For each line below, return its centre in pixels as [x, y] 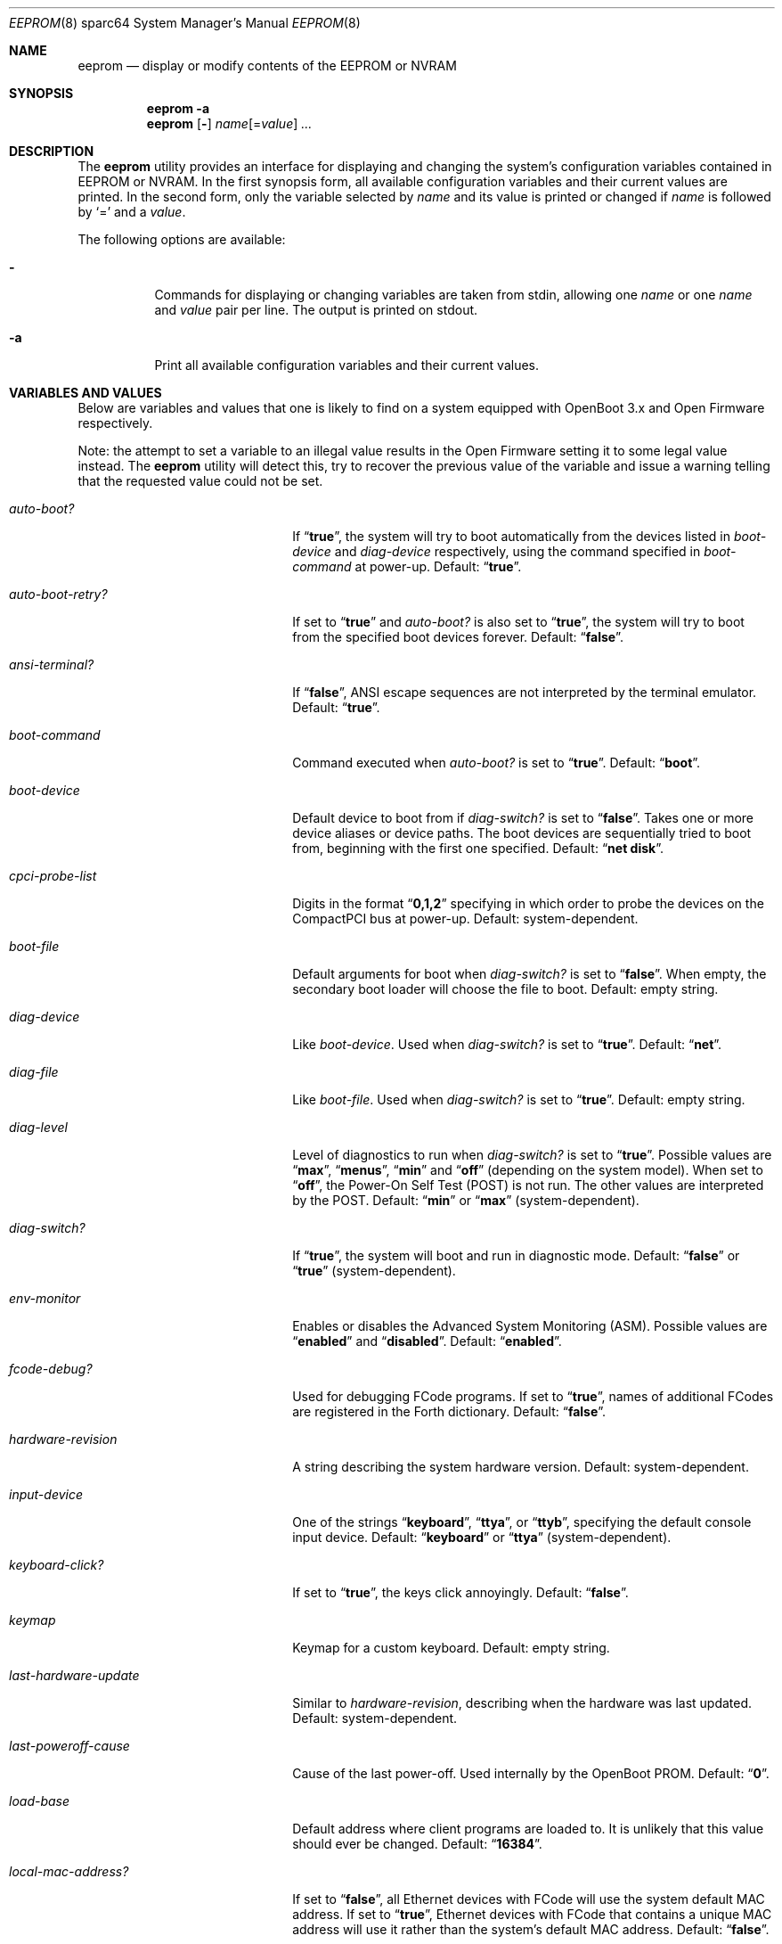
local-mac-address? [69, 1871]
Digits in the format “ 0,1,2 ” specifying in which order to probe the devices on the [528, 903]
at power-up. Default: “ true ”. [438, 566]
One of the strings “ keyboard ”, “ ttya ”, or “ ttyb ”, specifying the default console [522, 1522]
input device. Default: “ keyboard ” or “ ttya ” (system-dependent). [482, 1537]
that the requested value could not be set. [200, 481]
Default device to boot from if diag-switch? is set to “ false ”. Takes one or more [523, 818]
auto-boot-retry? [58, 594]
